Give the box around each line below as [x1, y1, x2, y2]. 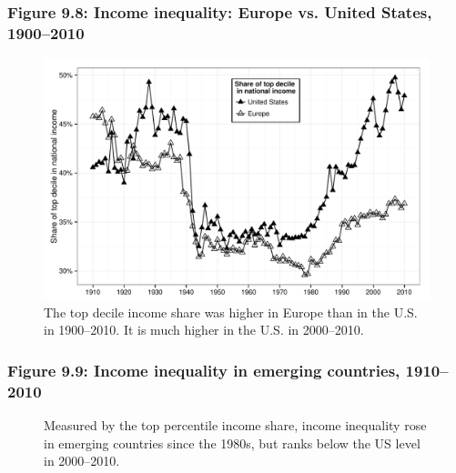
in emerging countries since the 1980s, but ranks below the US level [44, 433, 421, 452]
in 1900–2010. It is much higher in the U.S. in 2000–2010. [44, 320, 364, 339]
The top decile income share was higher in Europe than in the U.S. [44, 302, 418, 321]
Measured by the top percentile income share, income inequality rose [44, 416, 427, 435]
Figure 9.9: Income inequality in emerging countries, [7, 358, 400, 381]
